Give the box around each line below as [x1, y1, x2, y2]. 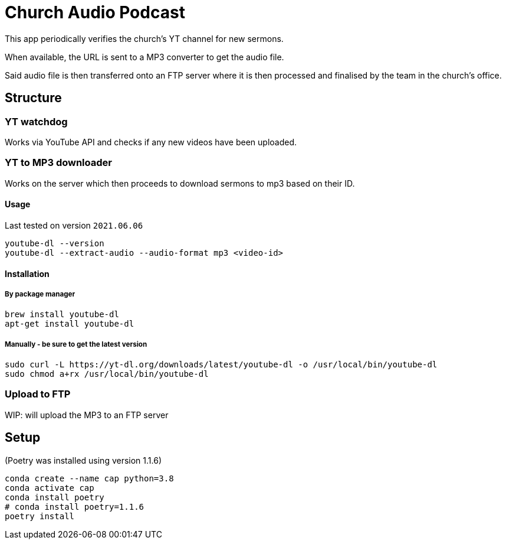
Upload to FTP [5, 388, 71, 400]
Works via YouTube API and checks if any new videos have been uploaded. [5, 136, 297, 147]
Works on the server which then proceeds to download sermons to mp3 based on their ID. [5, 178, 355, 188]
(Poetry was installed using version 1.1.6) [5, 455, 162, 465]
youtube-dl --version [5, 238, 104, 248]
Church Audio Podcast [5, 2, 185, 22]
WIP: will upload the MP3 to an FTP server [5, 409, 169, 420]
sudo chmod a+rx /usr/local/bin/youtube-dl [5, 369, 209, 379]
